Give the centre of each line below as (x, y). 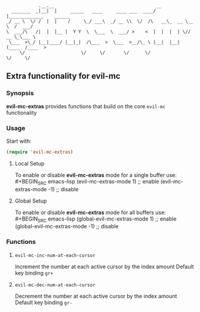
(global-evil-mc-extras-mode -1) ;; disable (67, 227)
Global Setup (31, 201)
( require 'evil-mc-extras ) (40, 152)
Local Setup (30, 163)
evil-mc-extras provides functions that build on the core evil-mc (86, 106)
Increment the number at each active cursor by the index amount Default (104, 267)
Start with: (19, 141)
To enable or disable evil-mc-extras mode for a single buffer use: (96, 175)
